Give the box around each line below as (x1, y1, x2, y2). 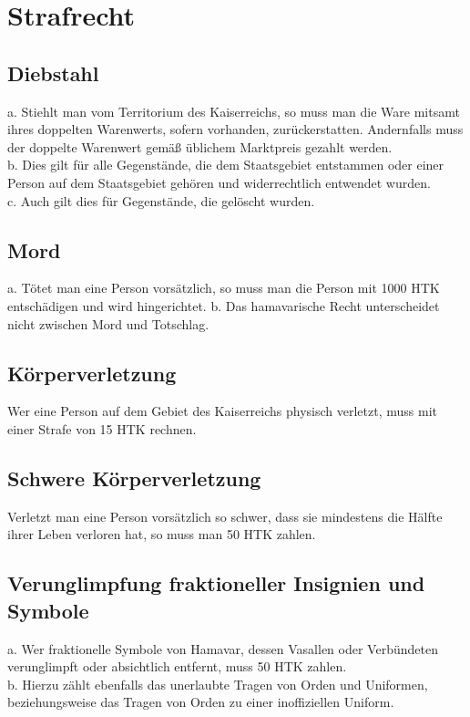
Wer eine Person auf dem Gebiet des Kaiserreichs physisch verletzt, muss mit (7, 401, 437, 421)
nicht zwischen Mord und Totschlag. (7, 314, 209, 333)
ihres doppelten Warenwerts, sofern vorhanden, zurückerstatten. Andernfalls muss (7, 119, 464, 139)
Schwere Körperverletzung (7, 463, 261, 492)
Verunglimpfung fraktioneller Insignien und (7, 569, 425, 597)
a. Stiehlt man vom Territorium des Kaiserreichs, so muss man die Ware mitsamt (7, 101, 460, 120)
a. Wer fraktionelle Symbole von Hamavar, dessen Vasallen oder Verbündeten (7, 639, 438, 658)
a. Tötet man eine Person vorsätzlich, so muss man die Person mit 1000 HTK (7, 278, 440, 297)
